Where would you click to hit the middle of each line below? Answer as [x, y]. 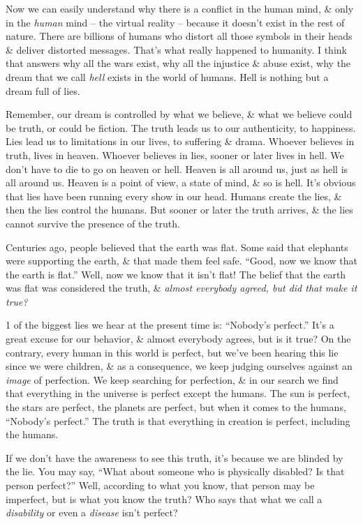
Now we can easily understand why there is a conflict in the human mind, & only [180, 8]
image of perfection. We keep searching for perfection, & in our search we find [172, 379]
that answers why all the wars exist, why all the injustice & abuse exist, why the [178, 63]
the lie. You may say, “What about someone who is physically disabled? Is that [175, 471]
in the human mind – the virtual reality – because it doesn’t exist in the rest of [175, 22]
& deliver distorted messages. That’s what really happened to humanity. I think [176, 49]
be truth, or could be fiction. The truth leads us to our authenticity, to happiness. [181, 127]
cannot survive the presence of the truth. [93, 223]
